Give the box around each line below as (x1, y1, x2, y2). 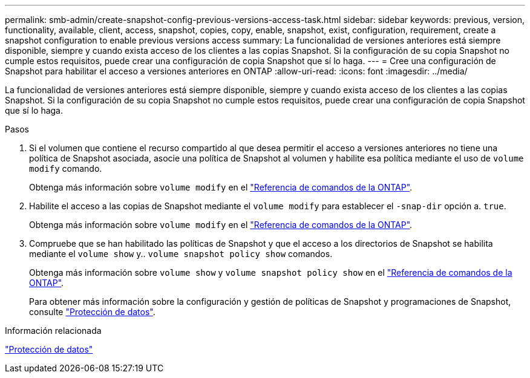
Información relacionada (5, 325, 102, 336)
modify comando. (29, 163, 102, 174)
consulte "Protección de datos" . (29, 307, 155, 317)
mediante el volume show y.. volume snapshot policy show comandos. (29, 249, 333, 259)
